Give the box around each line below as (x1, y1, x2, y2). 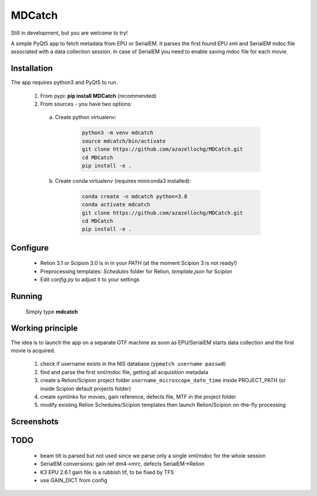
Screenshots (11, 417, 59, 427)
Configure (11, 243, 49, 253)
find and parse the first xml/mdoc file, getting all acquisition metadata (40, 368, 208, 375)
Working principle (11, 323, 78, 334)
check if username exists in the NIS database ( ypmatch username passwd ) (40, 361, 226, 368)
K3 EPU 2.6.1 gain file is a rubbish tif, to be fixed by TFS (40, 468, 174, 475)
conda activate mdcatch (82, 201, 151, 208)
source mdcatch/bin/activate (82, 138, 166, 144)
